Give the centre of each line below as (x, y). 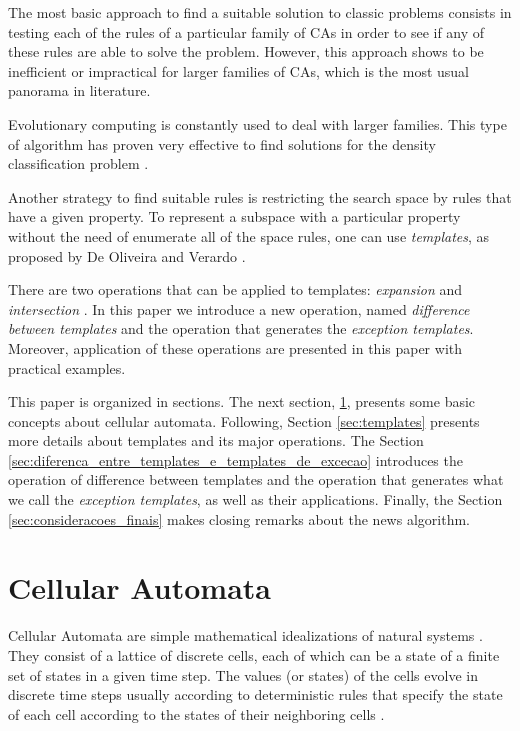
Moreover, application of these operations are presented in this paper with (235, 347)
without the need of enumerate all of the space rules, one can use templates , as (249, 235)
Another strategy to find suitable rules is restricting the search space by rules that (260, 196)
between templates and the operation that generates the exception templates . (241, 328)
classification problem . (78, 163)
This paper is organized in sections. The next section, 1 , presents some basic (242, 401)
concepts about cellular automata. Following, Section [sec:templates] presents (244, 420)
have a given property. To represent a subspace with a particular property (234, 216)
